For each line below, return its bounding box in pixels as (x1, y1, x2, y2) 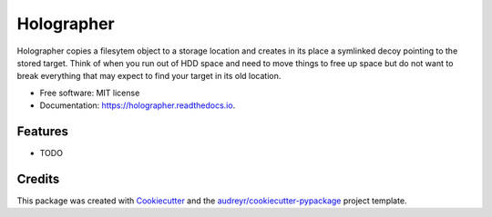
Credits (16, 171, 60, 186)
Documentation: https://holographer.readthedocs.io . (39, 100, 236, 111)
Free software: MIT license (39, 87, 140, 98)
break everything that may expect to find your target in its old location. (16, 71, 282, 82)
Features (16, 123, 68, 139)
